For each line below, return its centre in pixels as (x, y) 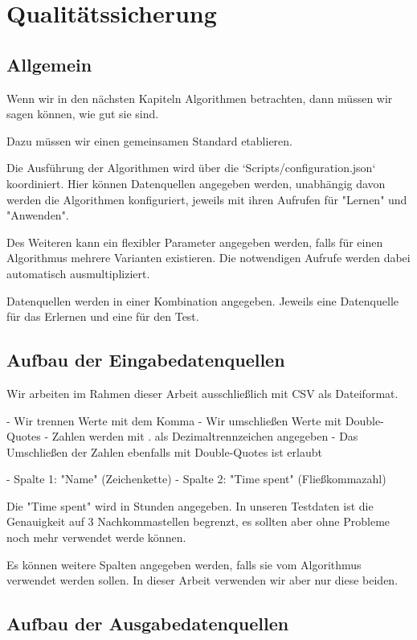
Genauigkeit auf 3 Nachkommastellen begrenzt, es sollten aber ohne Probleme (198, 521)
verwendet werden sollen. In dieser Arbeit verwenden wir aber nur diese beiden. (202, 580)
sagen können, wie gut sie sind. (83, 114)
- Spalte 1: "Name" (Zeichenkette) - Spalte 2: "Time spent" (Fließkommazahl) (196, 479)
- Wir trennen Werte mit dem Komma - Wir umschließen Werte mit (174, 420)
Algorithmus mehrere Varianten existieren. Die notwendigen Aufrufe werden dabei (208, 258)
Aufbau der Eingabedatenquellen (146, 360)
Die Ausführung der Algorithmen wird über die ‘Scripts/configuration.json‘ (191, 168)
